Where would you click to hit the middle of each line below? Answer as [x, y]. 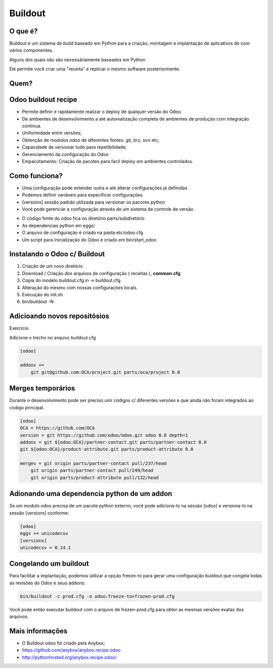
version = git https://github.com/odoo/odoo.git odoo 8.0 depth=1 [104, 435]
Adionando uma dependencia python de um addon [91, 494]
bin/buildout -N [38, 302]
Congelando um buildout [49, 564]
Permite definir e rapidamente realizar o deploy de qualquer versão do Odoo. [102, 112]
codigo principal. [27, 407]
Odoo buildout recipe [43, 100]
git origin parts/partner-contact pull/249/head [92, 470]
